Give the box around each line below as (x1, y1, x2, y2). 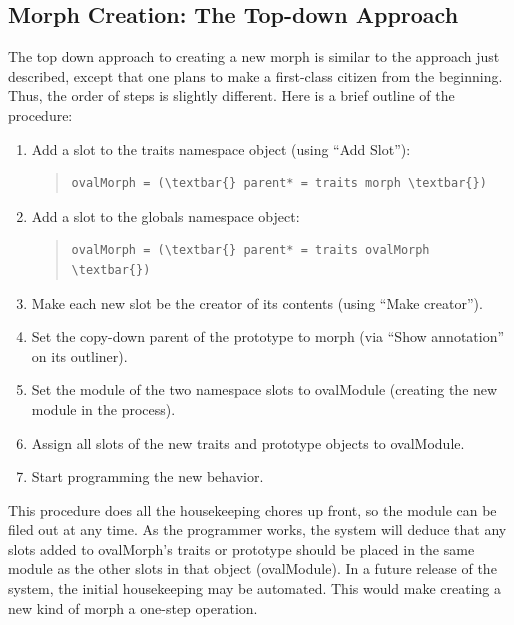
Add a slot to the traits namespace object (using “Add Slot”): (31, 138, 411, 159)
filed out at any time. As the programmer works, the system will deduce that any (8, 519, 507, 540)
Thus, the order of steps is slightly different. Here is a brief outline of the (8, 85, 455, 106)
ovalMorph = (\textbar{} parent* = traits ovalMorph (71, 243, 430, 258)
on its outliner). (31, 345, 128, 366)
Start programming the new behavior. (31, 466, 264, 487)
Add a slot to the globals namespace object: (31, 205, 300, 226)
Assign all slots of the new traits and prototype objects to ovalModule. (31, 432, 465, 453)
